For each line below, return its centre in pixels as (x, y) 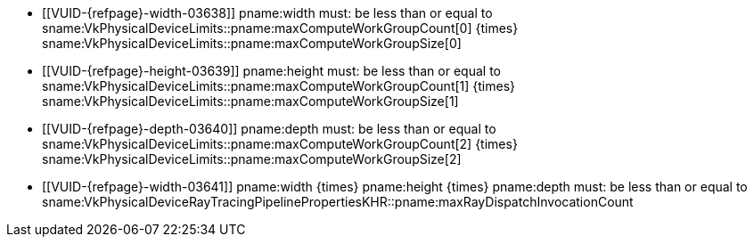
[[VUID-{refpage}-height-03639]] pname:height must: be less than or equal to (271, 71)
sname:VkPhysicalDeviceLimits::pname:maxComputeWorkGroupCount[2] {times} (280, 144)
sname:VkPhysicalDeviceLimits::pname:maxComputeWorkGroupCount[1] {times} (279, 86)
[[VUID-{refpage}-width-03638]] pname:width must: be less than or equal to (267, 13)
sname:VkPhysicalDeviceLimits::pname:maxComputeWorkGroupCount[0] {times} (280, 28)
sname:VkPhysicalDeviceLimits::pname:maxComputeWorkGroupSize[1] (250, 101)
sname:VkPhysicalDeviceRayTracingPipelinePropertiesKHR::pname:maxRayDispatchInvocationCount (338, 202)
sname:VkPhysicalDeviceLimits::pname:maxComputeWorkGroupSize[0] (252, 43)
